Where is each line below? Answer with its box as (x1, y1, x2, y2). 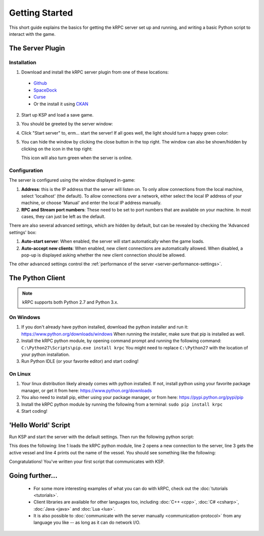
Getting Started (9, 7, 73, 18)
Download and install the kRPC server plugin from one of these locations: (21, 69, 169, 75)
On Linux (9, 371, 31, 377)
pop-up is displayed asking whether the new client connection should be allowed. (21, 252, 186, 258)
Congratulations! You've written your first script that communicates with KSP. (9, 459, 165, 465)
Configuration (9, 167, 44, 174)
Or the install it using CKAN (33, 101, 88, 107)
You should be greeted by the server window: (21, 121, 113, 127)
